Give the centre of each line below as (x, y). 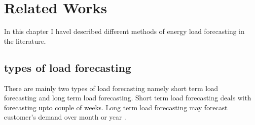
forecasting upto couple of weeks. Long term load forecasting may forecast (116, 107)
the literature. (25, 41)
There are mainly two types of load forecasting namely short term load (111, 88)
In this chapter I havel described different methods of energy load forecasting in (124, 31)
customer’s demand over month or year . (65, 117)
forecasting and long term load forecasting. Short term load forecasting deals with (128, 98)
